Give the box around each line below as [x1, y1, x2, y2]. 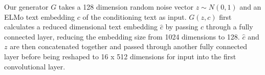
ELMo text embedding [4, 11, 75, 22]
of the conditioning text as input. [82, 11, 187, 22]
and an [239, 2, 261, 12]
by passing [165, 21, 198, 32]
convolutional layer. [4, 61, 65, 71]
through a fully [206, 21, 253, 32]
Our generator [4, 2, 49, 12]
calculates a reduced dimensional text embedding [4, 21, 158, 32]
